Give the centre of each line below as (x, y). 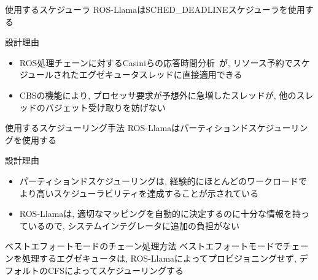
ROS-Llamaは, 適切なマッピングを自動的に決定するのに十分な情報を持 (160, 214)
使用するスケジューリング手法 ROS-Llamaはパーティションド (127, 128)
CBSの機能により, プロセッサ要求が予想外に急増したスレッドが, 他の (158, 95)
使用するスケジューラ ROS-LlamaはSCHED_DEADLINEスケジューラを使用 (155, 9)
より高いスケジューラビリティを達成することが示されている (139, 193)
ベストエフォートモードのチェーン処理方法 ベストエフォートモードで (144, 246)
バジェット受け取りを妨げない (105, 107)
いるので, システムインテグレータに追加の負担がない (134, 225)
